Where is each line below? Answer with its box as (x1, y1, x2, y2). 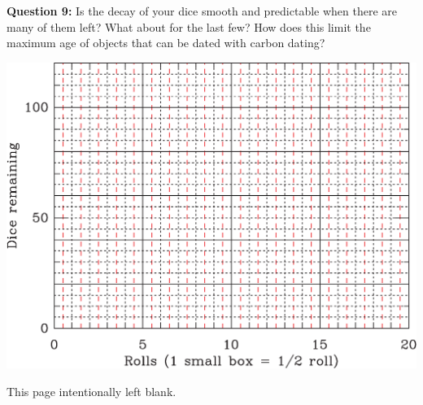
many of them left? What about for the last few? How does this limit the (7, 18, 371, 35)
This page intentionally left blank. (7, 382, 177, 399)
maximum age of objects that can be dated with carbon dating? (7, 34, 325, 51)
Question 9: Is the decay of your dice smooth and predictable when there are (7, 2, 398, 19)
